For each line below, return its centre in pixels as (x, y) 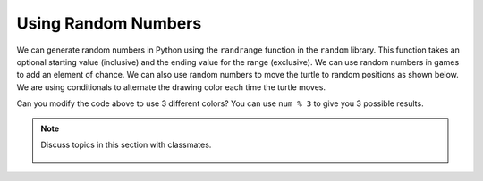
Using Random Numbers (109, 23)
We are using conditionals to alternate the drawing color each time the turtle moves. (171, 87)
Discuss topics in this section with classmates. (126, 144)
